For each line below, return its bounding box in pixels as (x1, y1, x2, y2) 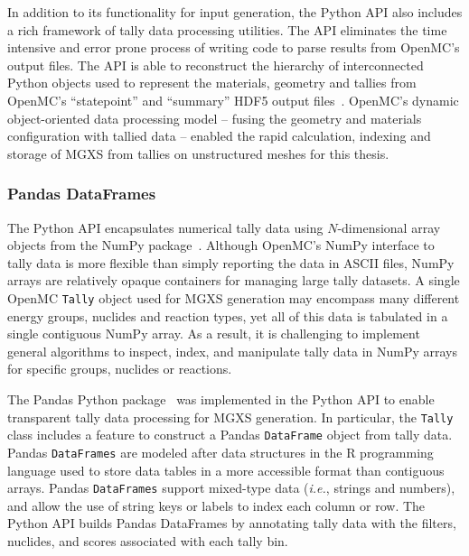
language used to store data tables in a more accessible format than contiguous (7, 460, 445, 479)
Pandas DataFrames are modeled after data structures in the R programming (7, 442, 434, 461)
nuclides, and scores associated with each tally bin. (7, 531, 288, 550)
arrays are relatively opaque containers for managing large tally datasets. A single (7, 271, 460, 290)
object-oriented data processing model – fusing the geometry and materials (7, 108, 422, 127)
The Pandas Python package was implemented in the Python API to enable (7, 389, 435, 408)
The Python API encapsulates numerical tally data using (7, 218, 324, 236)
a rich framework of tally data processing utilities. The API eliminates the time (7, 20, 447, 39)
